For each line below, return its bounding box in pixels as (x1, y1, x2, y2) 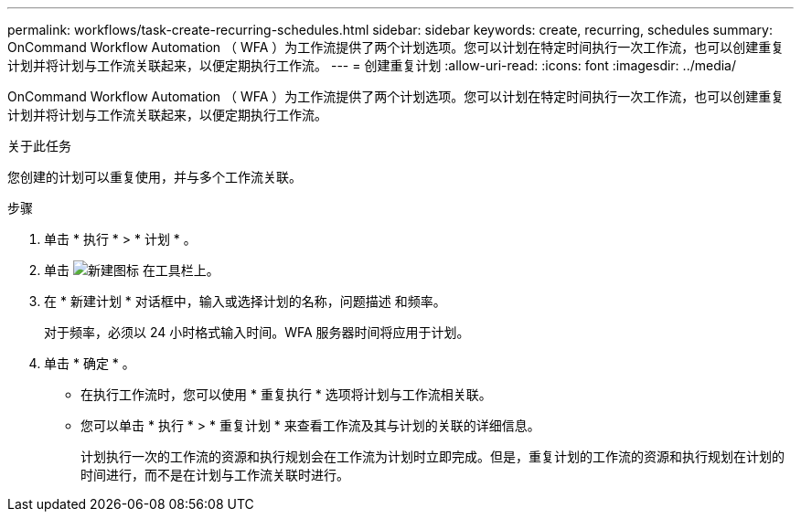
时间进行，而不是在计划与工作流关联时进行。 (80, 467, 349, 482)
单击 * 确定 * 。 (44, 355, 135, 371)
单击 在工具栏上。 (44, 262, 219, 278)
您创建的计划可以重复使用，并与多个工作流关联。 (7, 169, 302, 185)
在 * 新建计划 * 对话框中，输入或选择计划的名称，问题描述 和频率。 (44, 293, 446, 309)
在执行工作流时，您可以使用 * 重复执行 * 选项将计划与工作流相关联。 (80, 387, 492, 402)
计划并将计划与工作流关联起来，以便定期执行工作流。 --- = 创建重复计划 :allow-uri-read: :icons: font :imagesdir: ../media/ (7, 58, 737, 73)
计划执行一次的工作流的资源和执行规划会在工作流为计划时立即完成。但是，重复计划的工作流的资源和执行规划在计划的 (80, 449, 785, 464)
